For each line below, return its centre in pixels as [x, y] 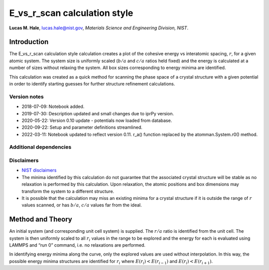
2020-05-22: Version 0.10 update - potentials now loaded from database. [97, 120]
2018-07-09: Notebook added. [53, 106]
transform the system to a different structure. [68, 191]
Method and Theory [41, 220]
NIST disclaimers [39, 170]
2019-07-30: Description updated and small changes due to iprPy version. [98, 113]
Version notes [27, 96]
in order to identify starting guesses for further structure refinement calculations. [92, 84]
